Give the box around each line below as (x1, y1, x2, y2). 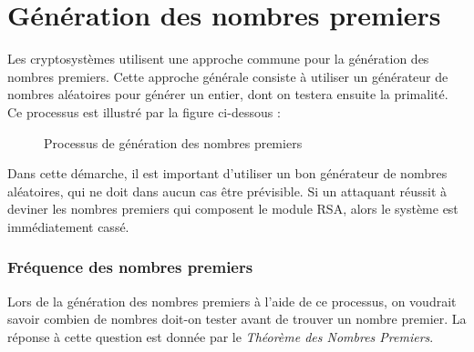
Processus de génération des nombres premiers (44, 133, 303, 152)
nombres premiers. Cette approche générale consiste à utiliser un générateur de (7, 66, 448, 85)
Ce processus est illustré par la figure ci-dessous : (7, 102, 281, 121)
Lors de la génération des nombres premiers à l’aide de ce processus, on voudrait (7, 291, 457, 310)
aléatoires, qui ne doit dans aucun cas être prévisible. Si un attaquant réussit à (7, 181, 448, 200)
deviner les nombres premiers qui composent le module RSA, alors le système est (7, 199, 459, 218)
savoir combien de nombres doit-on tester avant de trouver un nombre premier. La (7, 309, 467, 328)
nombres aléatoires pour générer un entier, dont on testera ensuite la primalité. (7, 85, 448, 104)
